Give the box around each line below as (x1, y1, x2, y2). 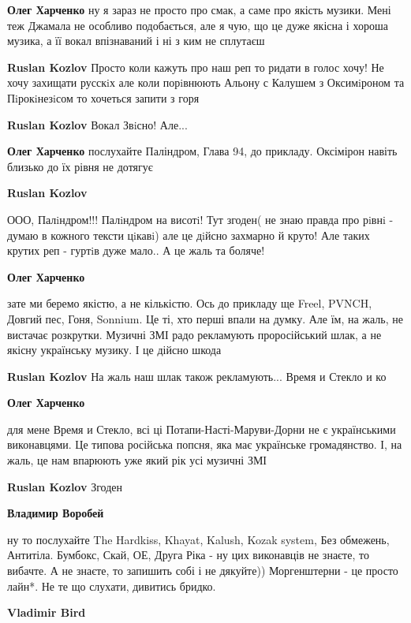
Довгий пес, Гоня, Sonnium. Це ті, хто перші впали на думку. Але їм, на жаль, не (7, 310, 403, 326)
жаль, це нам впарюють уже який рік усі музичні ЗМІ (7, 452, 267, 468)
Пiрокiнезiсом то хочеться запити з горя (7, 89, 200, 106)
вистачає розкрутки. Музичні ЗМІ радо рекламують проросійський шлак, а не (7, 326, 382, 342)
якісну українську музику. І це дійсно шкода (7, 341, 222, 358)
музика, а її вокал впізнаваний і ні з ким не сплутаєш (7, 32, 265, 49)
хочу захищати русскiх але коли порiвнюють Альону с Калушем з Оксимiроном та (7, 74, 405, 91)
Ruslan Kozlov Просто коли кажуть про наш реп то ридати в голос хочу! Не (7, 58, 384, 75)
